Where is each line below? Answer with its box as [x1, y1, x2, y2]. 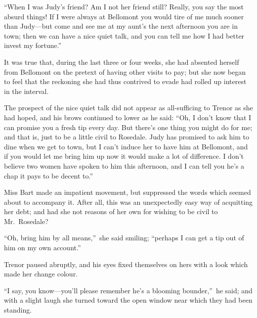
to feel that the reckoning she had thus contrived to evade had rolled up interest [4, 76, 247, 87]
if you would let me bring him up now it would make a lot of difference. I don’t [4, 151, 244, 161]
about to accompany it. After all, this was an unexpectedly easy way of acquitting [4, 196, 253, 207]
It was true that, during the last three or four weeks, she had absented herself [4, 56, 239, 67]
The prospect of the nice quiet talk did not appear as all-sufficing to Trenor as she [4, 102, 253, 113]
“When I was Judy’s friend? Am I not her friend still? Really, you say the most [4, 1, 244, 11]
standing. [4, 305, 32, 315]
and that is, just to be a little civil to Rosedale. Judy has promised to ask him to [4, 132, 249, 142]
